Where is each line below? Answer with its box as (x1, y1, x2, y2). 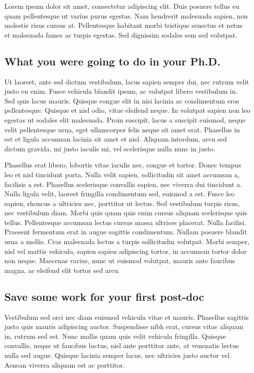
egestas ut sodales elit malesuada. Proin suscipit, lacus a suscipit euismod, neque (4, 114, 246, 124)
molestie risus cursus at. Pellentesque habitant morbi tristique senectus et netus (4, 20, 243, 30)
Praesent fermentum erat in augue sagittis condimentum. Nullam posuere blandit (4, 227, 247, 237)
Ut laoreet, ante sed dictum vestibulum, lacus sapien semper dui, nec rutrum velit (4, 76, 249, 86)
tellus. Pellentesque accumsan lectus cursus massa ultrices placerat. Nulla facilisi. (4, 217, 247, 227)
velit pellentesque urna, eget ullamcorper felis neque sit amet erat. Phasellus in (4, 124, 240, 134)
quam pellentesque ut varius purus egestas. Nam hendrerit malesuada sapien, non (4, 10, 248, 21)
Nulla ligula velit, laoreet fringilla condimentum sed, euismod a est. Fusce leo (4, 188, 234, 199)
